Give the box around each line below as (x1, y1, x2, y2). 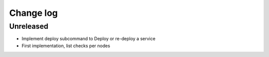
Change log (9, 7, 58, 18)
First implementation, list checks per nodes (21, 43, 111, 49)
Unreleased (9, 22, 48, 31)
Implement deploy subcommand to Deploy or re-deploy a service (21, 36, 155, 42)
